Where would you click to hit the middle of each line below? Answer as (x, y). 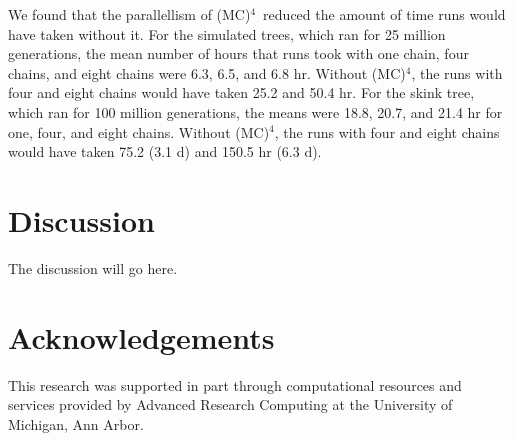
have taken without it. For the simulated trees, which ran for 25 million (227, 33)
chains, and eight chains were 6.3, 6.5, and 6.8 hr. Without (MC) (207, 72)
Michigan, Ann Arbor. (76, 423)
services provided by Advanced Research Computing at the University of (230, 404)
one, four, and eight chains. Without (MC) (139, 131)
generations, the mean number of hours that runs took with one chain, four (238, 53)
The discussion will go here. (93, 267)
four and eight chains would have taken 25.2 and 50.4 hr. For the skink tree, (241, 92)
